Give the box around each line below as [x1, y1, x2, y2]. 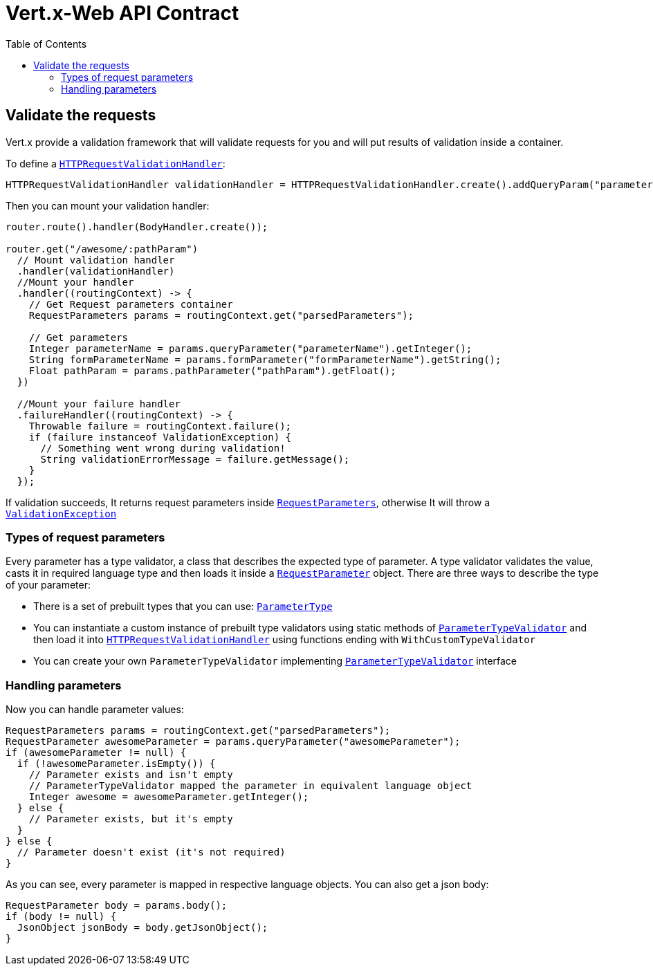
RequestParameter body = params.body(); [6, 900, 228, 912]
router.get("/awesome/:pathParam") [6, 243, 199, 255]
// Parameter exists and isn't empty [28, 769, 233, 781]
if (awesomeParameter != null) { [6, 747, 187, 759]
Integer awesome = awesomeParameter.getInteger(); [28, 791, 309, 803]
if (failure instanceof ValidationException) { [28, 431, 292, 443]
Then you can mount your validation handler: [6, 199, 210, 212]
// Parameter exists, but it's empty [28, 813, 233, 825]
